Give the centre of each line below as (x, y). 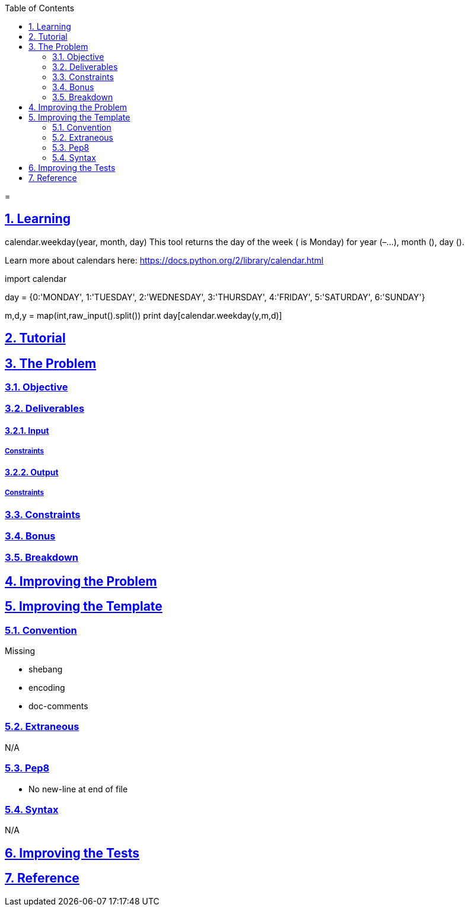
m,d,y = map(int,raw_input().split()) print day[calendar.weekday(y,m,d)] (143, 315)
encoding (47, 688)
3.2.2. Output (32, 472)
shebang (46, 669)
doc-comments (58, 706)
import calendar (36, 278)
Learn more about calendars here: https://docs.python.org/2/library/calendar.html (164, 260)
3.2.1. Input (27, 431)
